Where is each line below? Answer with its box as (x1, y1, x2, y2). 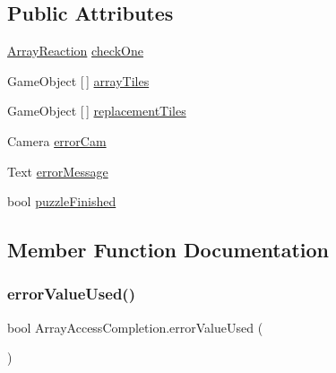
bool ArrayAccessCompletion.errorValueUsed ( (7, 317, 263, 336)
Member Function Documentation (7, 236, 330, 264)
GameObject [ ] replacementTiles (7, 101, 186, 120)
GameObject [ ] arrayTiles (7, 71, 150, 90)
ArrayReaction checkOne (7, 41, 143, 60)
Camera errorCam (7, 131, 107, 150)
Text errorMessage (7, 161, 108, 180)
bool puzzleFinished (7, 192, 116, 211)
